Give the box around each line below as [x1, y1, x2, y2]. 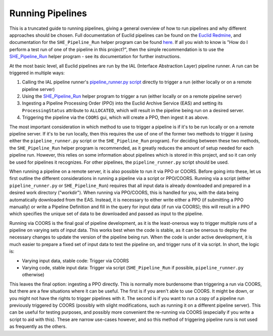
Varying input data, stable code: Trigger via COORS [22, 258, 129, 264]
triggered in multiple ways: [9, 70, 65, 76]
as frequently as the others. [9, 323, 67, 329]
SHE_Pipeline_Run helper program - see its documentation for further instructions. [9, 54, 181, 60]
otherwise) [22, 272, 45, 278]
